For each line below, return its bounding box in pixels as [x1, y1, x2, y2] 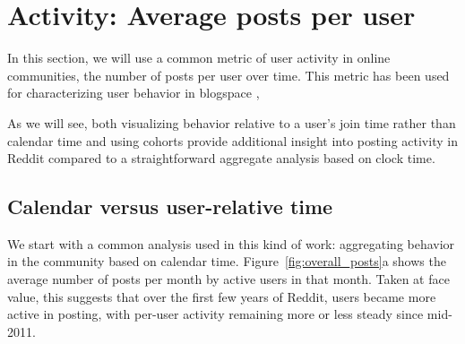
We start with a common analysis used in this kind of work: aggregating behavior [7, 234, 455, 253]
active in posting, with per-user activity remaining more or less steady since [7, 305, 424, 323]
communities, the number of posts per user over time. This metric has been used [7, 65, 450, 84]
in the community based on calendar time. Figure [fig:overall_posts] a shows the [7, 252, 446, 271]
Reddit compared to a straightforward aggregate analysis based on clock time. [7, 149, 435, 168]
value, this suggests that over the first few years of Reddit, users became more [7, 287, 436, 305]
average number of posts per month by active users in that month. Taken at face [7, 270, 450, 288]
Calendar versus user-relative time [7, 193, 333, 220]
